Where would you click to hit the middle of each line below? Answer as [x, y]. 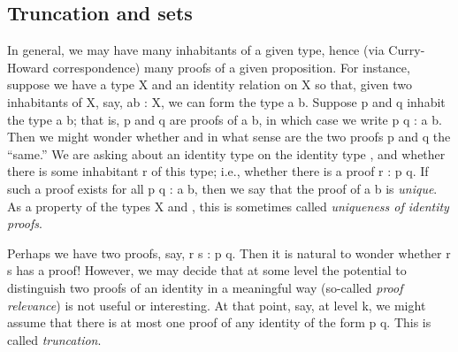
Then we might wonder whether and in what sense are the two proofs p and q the [229, 137]
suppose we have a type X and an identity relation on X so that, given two [210, 84]
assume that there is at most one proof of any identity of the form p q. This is [219, 322]
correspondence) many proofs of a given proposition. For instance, [231, 67]
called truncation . [54, 339]
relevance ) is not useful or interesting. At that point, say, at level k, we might [217, 305]
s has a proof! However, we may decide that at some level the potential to [207, 270]
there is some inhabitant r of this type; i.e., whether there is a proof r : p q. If [218, 171]
